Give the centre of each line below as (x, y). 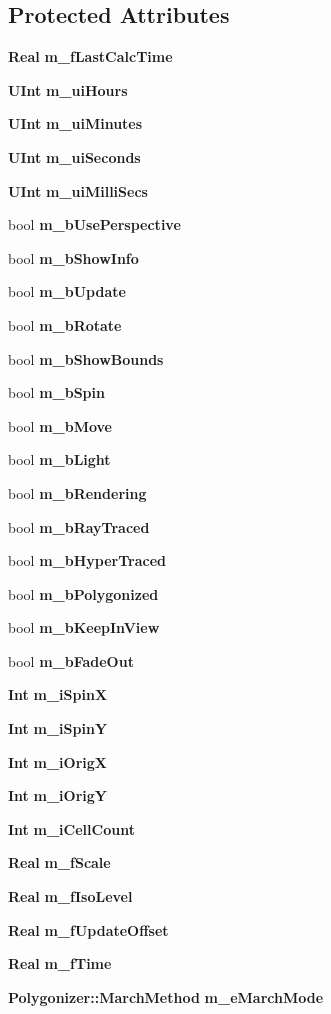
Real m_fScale (59, 862)
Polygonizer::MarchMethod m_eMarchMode (166, 996)
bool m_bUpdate (67, 291)
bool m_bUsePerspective (94, 224)
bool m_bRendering (77, 492)
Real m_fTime (60, 963)
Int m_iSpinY (58, 728)
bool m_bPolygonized (83, 593)
